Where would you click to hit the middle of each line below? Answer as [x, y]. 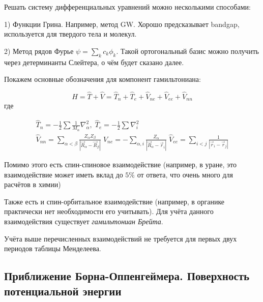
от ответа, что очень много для [185, 174]
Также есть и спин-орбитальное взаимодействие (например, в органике [114, 201]
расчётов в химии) [33, 184]
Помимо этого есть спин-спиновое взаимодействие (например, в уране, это [120, 164]
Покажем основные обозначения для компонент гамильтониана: [103, 79]
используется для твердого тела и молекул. [70, 34]
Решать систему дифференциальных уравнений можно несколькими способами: [127, 7]
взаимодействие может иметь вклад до [64, 174]
